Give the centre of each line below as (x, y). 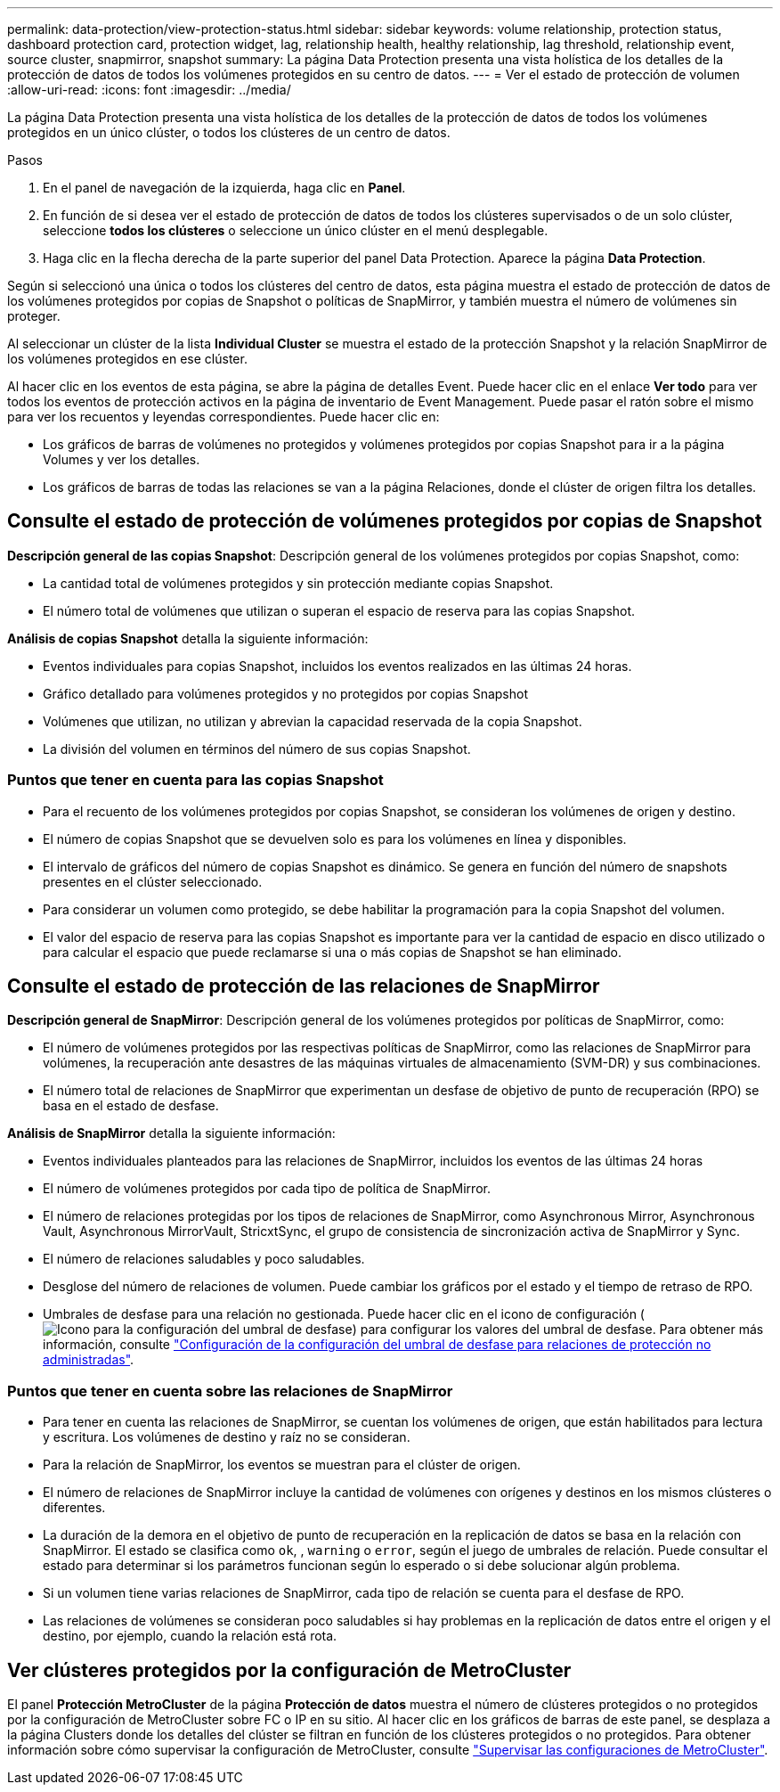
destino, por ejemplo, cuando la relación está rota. (190, 1636)
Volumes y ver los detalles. (122, 459)
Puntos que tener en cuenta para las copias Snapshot (195, 780)
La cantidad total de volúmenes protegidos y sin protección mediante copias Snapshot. (298, 583)
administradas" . (89, 1360)
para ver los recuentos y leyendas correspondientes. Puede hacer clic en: (223, 417)
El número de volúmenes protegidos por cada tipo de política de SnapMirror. (267, 1189)
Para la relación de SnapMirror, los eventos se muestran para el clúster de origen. (282, 1465)
